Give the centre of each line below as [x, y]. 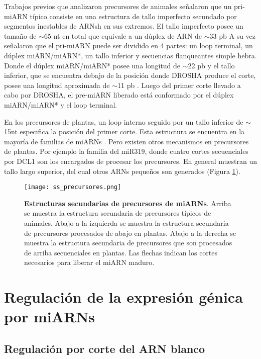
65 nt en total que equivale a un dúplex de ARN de [123, 35]
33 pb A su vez [233, 35]
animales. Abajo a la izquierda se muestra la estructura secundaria [126, 222]
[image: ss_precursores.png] [73, 187]
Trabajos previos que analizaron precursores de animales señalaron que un [118, 6]
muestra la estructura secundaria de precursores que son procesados [128, 243]
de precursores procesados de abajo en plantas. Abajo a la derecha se [130, 233]
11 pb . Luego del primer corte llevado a [179, 85]
